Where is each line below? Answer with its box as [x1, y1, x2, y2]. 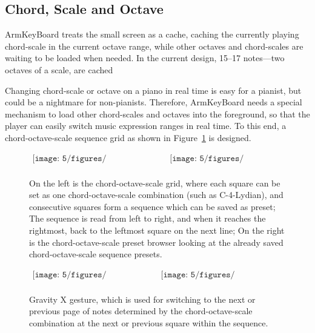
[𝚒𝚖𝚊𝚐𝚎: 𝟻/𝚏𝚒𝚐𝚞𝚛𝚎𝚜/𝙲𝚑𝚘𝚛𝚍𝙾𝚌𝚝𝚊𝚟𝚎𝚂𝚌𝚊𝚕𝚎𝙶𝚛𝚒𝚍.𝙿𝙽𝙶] [32, 154, 107, 163]
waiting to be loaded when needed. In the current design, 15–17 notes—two [5, 51, 285, 64]
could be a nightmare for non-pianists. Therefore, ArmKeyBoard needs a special [5, 96, 302, 108]
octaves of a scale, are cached [5, 63, 113, 76]
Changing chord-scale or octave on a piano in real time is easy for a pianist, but [5, 84, 302, 96]
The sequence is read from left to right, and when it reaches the [29, 212, 266, 225]
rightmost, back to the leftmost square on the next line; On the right [29, 223, 285, 236]
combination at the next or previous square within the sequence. [29, 317, 268, 329]
